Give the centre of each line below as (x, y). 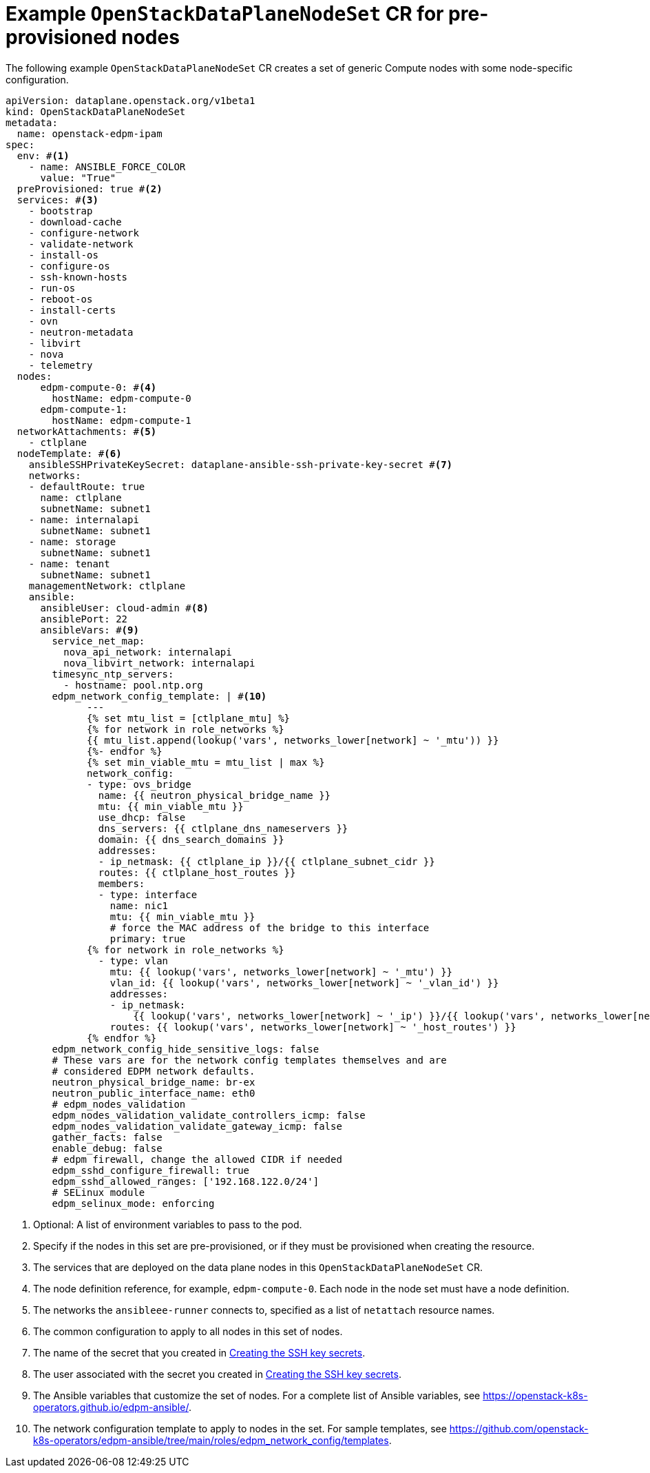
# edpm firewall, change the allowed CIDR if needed (197, 1159)
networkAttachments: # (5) (87, 431)
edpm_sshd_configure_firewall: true (151, 1170)
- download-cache (75, 222)
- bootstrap (61, 211)
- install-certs (72, 310)
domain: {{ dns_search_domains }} (191, 839)
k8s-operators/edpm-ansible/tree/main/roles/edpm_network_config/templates (211, 1440)
